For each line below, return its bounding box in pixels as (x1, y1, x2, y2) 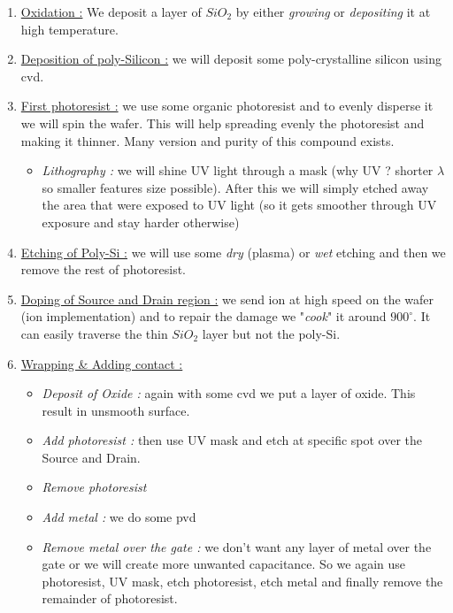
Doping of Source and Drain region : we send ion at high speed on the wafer (20, 289, 434, 308)
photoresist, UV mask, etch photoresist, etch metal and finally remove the (42, 571, 443, 590)
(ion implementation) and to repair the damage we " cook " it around (20, 307, 387, 326)
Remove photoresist (42, 478, 147, 496)
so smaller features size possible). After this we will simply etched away (42, 178, 429, 196)
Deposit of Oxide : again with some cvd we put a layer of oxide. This (42, 384, 416, 402)
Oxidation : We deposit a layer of (20, 3, 202, 20)
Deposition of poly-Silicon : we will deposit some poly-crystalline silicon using (20, 50, 441, 68)
